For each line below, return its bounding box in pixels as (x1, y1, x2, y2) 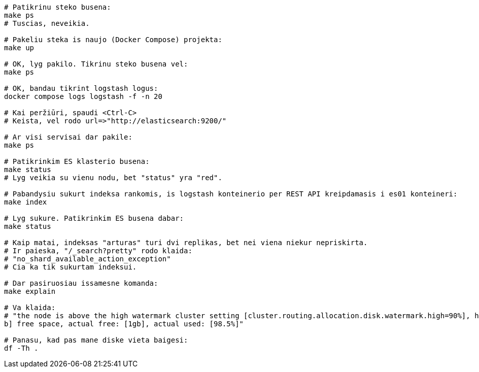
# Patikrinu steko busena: (4, 3, 111, 11)
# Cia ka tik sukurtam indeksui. (4, 263, 137, 271)
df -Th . (4, 344, 39, 352)
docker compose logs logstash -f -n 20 (4, 92, 162, 100)
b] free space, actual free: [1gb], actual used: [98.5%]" (4, 320, 244, 328)
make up (4, 44, 35, 52)
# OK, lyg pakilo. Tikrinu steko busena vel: (4, 60, 188, 68)
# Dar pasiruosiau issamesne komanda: (4, 279, 158, 287)
